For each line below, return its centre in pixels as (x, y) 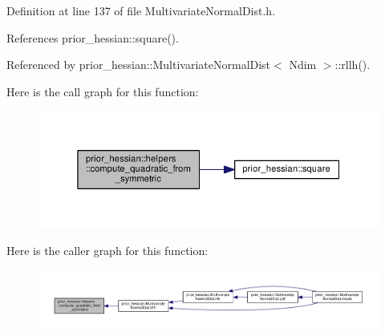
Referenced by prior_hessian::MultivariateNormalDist (139, 65)
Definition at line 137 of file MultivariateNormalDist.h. (141, 10)
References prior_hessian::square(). (93, 37)
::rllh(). (353, 65)
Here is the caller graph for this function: (107, 251)
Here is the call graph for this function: (103, 91)
